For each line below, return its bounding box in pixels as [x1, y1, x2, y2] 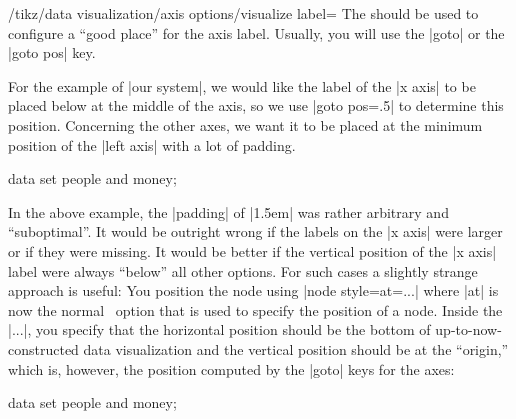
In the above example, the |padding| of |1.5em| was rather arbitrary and [8, 201, 449, 222]
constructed [8, 338, 79, 359]
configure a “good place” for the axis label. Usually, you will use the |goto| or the [8, 22, 505, 43]
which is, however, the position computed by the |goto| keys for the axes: [8, 358, 455, 379]
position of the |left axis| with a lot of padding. [8, 134, 296, 155]
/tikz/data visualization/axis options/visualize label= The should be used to [8, 3, 479, 23]
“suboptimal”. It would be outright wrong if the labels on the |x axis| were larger [8, 221, 503, 242]
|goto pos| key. [8, 42, 96, 63]
